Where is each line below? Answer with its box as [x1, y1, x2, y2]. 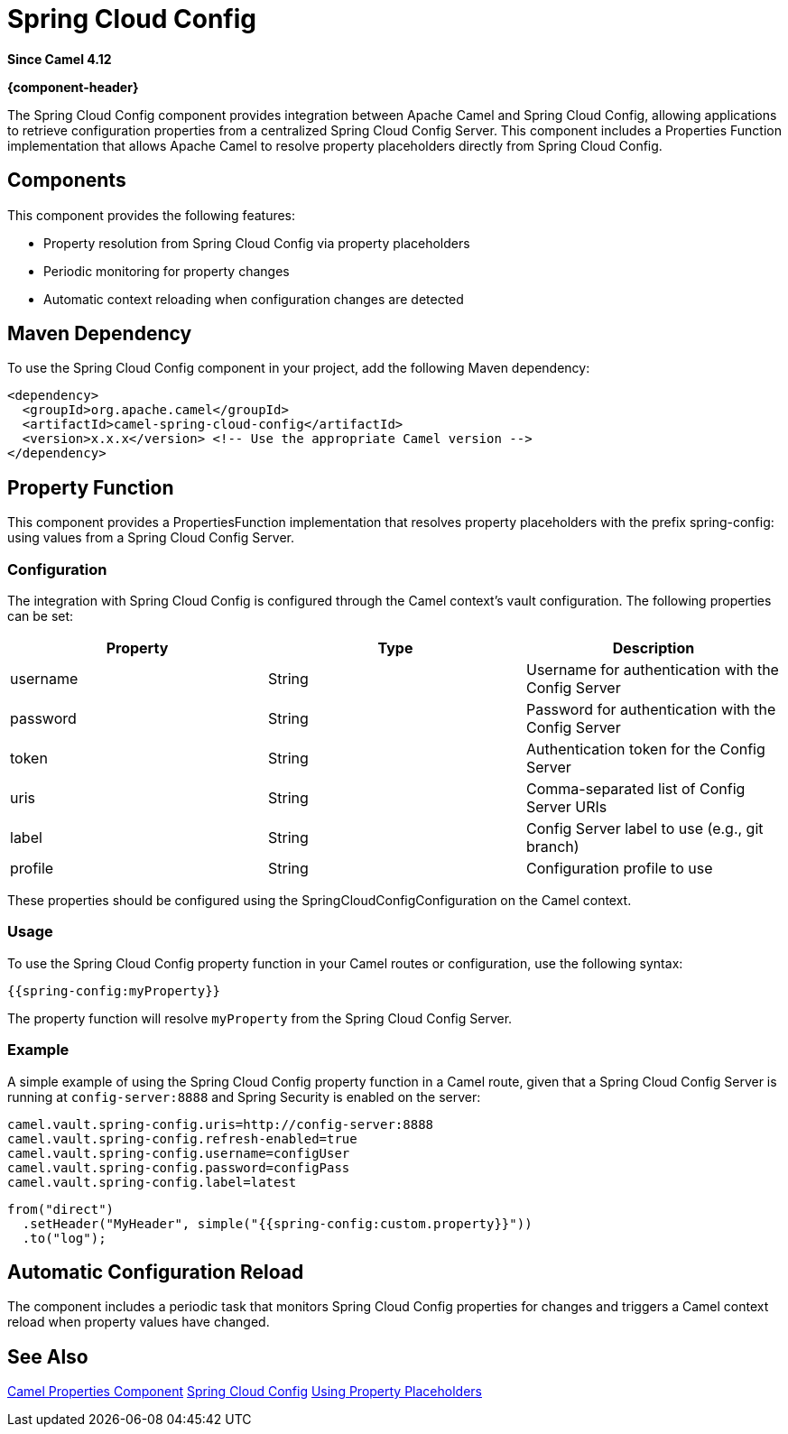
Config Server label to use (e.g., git [525, 819, 764, 838]
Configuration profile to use [525, 859, 713, 878]
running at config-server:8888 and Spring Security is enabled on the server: [7, 1088, 481, 1105]
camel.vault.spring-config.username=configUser [7, 1145, 350, 1161]
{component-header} [7, 79, 139, 95]
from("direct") [7, 1201, 115, 1217]
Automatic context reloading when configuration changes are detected [43, 291, 464, 307]
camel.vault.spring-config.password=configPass [7, 1160, 350, 1175]
